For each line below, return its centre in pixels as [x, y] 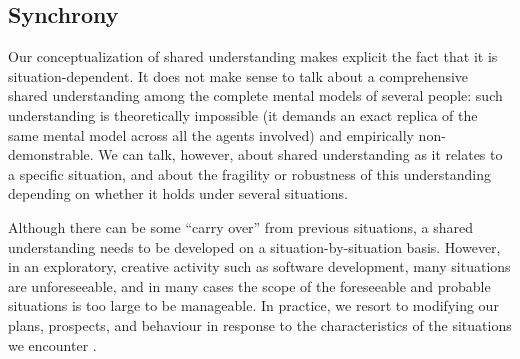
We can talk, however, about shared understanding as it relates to [300, 154]
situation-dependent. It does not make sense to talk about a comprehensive [238, 75]
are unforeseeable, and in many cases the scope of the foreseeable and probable [249, 285]
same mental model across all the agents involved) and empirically [211, 134]
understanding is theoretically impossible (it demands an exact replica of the [243, 114]
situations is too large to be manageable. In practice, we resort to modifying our [253, 305]
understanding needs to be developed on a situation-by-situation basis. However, [254, 246]
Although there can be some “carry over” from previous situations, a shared [240, 226]
